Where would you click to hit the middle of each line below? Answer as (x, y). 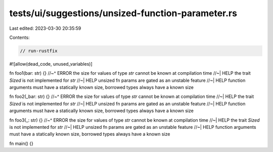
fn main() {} (21, 143)
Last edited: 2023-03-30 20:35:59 (45, 28)
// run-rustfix (39, 51)
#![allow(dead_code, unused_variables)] (51, 64)
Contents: (19, 37)
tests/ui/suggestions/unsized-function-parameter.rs (123, 13)
